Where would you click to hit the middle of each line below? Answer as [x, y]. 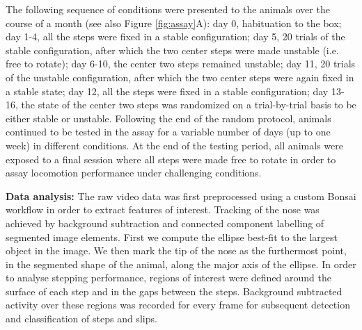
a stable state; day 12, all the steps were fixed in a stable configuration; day [167, 91]
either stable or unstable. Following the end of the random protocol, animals [168, 118]
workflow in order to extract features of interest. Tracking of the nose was [163, 209]
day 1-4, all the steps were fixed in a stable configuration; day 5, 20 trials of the [175, 36]
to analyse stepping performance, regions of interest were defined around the [168, 278]
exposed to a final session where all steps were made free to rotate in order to [171, 159]
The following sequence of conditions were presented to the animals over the [168, 9]
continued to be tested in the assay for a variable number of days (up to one [168, 132]
